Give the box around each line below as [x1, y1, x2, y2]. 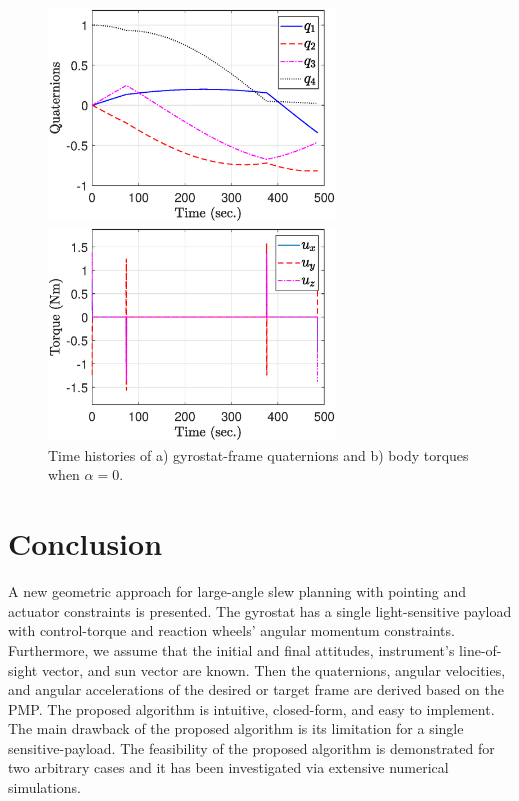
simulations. [8, 777, 81, 798]
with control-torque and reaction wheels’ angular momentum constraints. [8, 620, 455, 641]
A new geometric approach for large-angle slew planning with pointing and [8, 581, 466, 602]
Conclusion [8, 523, 163, 564]
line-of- [459, 639, 502, 660]
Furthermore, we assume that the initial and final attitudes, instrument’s [8, 639, 455, 660]
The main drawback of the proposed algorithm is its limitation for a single [8, 718, 464, 739]
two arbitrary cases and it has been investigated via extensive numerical [8, 757, 449, 778]
